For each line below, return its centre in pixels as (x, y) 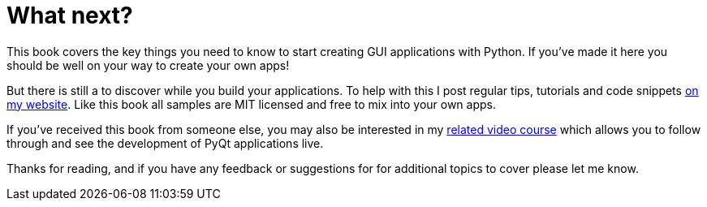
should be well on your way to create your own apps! (148, 65)
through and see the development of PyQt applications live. (165, 143)
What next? (70, 15)
